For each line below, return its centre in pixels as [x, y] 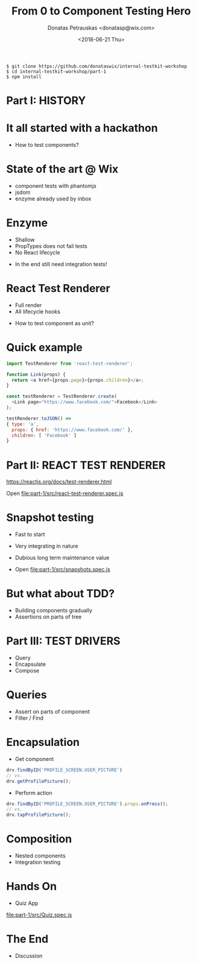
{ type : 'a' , [23, 424]
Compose [27, 671]
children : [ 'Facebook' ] [44, 435]
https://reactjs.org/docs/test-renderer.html [59, 482]
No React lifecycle [37, 252]
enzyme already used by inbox [53, 199]
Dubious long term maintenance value [62, 558]
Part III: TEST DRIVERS [63, 641]
